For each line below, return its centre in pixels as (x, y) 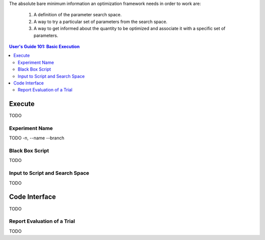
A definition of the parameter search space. (78, 15)
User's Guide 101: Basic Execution (44, 46)
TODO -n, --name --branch (37, 138)
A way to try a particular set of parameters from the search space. (101, 22)
